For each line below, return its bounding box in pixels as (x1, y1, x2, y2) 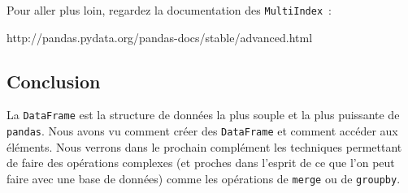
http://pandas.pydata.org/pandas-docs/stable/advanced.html (7, 28, 313, 45)
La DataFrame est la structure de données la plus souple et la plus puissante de (7, 106, 400, 123)
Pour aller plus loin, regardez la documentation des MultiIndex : (7, 2, 332, 18)
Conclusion (7, 68, 101, 93)
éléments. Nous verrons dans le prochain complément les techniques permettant (7, 138, 402, 155)
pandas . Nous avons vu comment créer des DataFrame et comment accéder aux (7, 122, 398, 139)
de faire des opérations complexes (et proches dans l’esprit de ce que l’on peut (7, 154, 395, 171)
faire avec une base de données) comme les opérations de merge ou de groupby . (7, 169, 401, 187)
